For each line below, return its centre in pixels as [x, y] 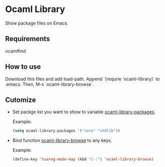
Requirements [27, 39]
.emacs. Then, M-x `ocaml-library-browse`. [49, 84]
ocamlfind [15, 51]
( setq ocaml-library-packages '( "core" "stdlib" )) [66, 131]
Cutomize [20, 100]
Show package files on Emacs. [37, 23]
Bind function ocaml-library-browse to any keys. [62, 140]
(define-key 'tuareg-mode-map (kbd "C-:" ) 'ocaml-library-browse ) [83, 159]
